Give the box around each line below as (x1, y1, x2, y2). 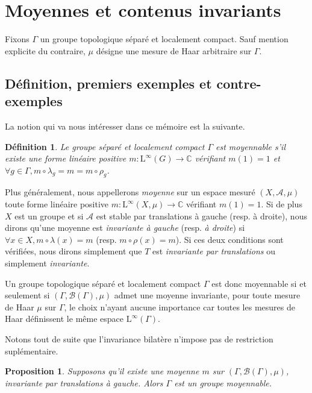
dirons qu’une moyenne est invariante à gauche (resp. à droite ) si (5, 221, 245, 234)
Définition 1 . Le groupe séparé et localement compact (5, 140, 205, 152)
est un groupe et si (14, 209, 84, 222)
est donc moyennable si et (211, 277, 307, 289)
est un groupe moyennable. (174, 376, 272, 389)
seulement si (5, 289, 50, 301)
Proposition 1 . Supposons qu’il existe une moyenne (5, 365, 199, 377)
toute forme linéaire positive (5, 198, 109, 210)
